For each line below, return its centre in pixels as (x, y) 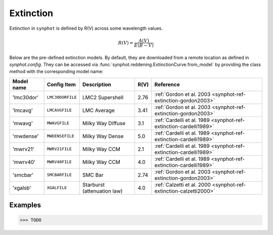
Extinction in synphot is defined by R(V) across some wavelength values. (86, 28)
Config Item (61, 84)
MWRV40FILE (59, 162)
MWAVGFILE (58, 123)
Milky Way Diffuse (104, 123)
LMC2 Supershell (103, 97)
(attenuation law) (103, 191)
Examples (25, 205)
